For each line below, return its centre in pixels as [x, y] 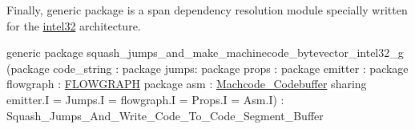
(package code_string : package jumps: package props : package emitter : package [207, 68]
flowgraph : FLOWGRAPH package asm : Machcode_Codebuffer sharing [187, 84]
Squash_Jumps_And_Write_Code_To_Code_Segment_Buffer [165, 115]
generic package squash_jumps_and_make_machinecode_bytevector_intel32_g [205, 52]
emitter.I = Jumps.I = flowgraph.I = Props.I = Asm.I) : [145, 99]
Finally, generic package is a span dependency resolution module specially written [207, 10]
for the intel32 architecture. [74, 25]
